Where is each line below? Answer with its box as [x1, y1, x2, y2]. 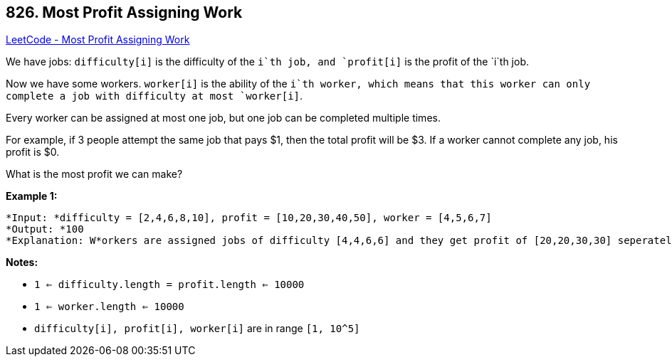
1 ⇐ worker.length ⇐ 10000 [34, 301, 184, 313]
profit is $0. [6, 146, 60, 159]
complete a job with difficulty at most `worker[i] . [6, 90, 303, 102]
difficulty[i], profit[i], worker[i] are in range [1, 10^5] [34, 322, 360, 335]
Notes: [6, 256, 38, 269]
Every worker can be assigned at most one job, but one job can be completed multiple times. [6, 112, 441, 124]
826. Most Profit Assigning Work [6, 4, 243, 21]
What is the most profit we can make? [6, 168, 183, 181]
